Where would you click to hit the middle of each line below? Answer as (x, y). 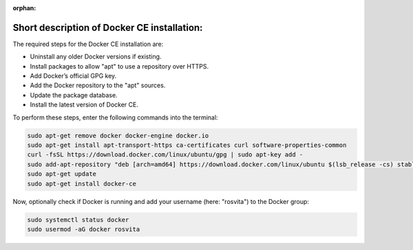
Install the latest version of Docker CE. (84, 105)
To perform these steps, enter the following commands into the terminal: (115, 117)
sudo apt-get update (62, 174)
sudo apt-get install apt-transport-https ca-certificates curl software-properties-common (187, 145)
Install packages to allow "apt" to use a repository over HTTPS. (119, 66)
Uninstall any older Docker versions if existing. (96, 57)
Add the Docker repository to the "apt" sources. (98, 85)
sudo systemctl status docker (78, 219)
